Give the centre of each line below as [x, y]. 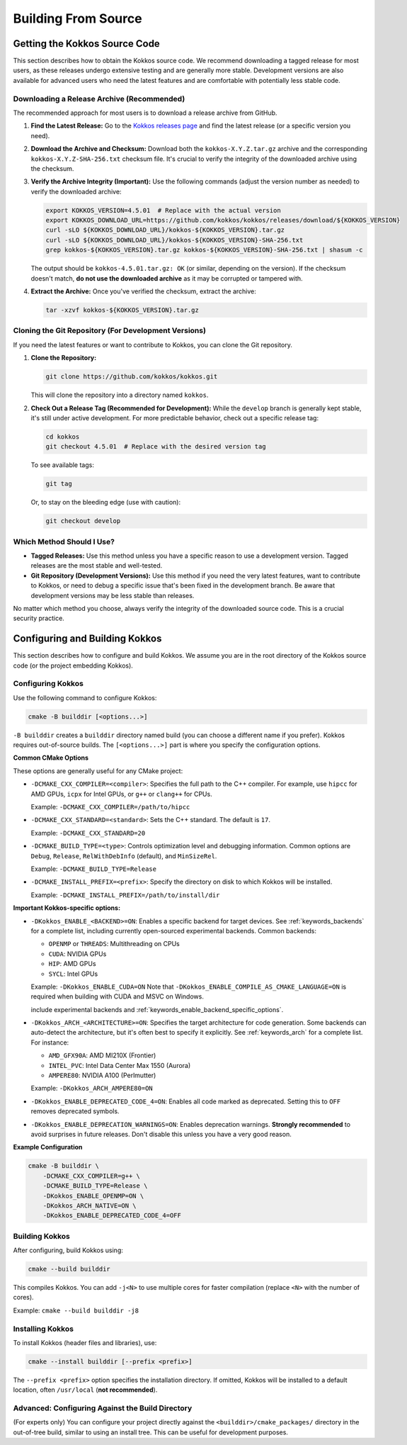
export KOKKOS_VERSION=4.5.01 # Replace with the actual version [163, 210]
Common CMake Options [51, 758]
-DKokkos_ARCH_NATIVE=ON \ [90, 1205]
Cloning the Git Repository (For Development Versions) [110, 331]
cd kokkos [63, 437]
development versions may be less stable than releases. [113, 595]
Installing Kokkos [44, 1329]
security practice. [39, 618]
